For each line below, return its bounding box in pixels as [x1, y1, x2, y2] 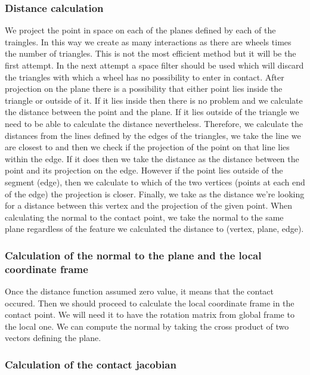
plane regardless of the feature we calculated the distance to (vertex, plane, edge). [5, 222, 304, 235]
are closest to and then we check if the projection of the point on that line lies [5, 141, 290, 153]
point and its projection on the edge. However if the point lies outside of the [5, 164, 283, 176]
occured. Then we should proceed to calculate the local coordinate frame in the [5, 296, 294, 309]
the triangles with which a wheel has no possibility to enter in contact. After [5, 70, 284, 83]
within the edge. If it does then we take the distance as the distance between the [5, 152, 299, 165]
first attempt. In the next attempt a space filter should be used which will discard [5, 59, 304, 71]
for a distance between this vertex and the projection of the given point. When [5, 199, 293, 212]
